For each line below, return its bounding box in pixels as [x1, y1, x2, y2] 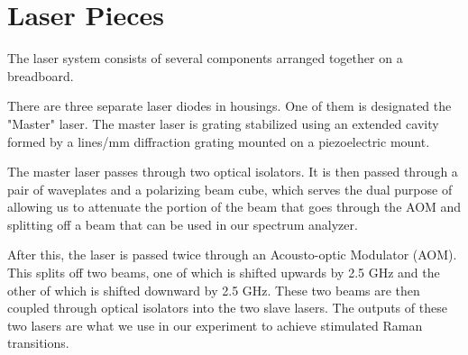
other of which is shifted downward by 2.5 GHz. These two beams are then [7, 280, 420, 299]
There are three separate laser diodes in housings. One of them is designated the [7, 96, 452, 115]
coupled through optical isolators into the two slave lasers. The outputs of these [7, 298, 447, 317]
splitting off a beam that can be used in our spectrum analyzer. [7, 214, 358, 233]
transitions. [7, 333, 69, 352]
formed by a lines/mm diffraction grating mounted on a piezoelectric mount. [7, 132, 430, 150]
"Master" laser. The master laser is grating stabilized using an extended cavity [7, 114, 439, 132]
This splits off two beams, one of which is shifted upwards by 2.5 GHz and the [7, 263, 440, 282]
